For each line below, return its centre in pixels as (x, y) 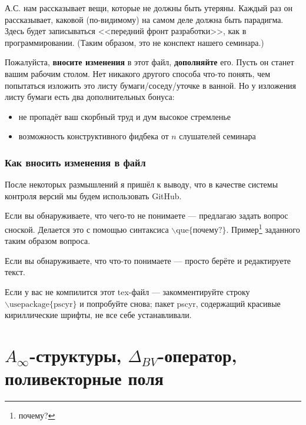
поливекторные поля (84, 378)
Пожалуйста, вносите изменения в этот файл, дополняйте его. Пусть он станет (149, 62)
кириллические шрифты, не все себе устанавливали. (98, 315)
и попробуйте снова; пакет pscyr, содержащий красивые (180, 303)
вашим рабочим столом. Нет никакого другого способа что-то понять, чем (138, 73)
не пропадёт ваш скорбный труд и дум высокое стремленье (124, 116)
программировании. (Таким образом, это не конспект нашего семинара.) (134, 42)
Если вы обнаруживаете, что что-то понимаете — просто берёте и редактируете (148, 260)
